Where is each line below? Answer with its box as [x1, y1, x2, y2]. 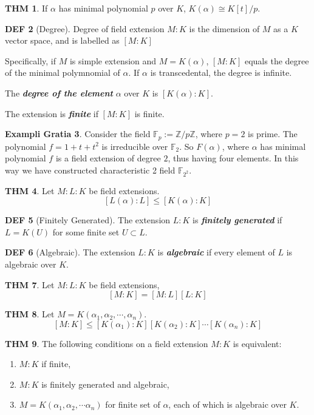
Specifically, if [5, 54, 56, 67]
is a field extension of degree [55, 152, 161, 164]
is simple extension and [69, 54, 157, 67]
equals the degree [244, 54, 309, 67]
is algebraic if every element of [157, 246, 275, 258]
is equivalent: [233, 337, 282, 349]
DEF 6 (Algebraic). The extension [5, 246, 135, 258]
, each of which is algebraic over [168, 398, 287, 411]
